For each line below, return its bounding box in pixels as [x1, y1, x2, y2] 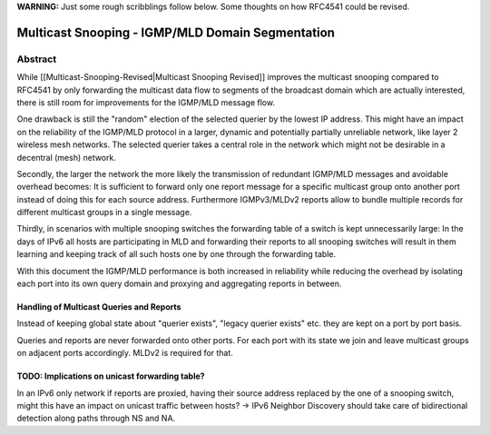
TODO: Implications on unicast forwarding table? [16, 371, 205, 381]
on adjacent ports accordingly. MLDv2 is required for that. [16, 348, 233, 359]
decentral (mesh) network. [16, 152, 117, 163]
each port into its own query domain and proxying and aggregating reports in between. [16, 278, 342, 290]
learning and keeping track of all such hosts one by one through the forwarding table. [16, 249, 337, 260]
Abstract [16, 53, 57, 65]
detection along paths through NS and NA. [16, 413, 176, 424]
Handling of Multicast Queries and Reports [16, 302, 181, 312]
